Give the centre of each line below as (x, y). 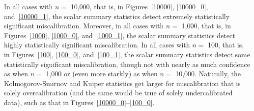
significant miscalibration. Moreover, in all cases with (84, 26)
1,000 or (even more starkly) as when (102, 74)
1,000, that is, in (206, 26)
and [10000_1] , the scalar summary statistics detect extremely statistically (117, 16)
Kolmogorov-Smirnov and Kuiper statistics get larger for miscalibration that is (122, 83)
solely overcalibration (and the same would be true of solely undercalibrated (118, 93)
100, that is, (226, 45)
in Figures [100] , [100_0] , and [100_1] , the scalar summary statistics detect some (127, 54)
